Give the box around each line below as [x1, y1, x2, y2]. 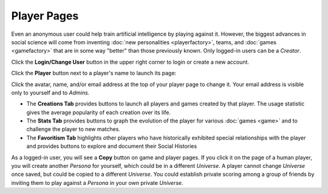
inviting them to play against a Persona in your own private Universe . [11, 179, 183, 186]
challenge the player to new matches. [26, 125, 121, 133]
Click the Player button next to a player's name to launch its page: [11, 70, 177, 77]
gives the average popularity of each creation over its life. [26, 109, 171, 116]
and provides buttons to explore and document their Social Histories [26, 142, 197, 150]
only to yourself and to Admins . [11, 89, 90, 96]
